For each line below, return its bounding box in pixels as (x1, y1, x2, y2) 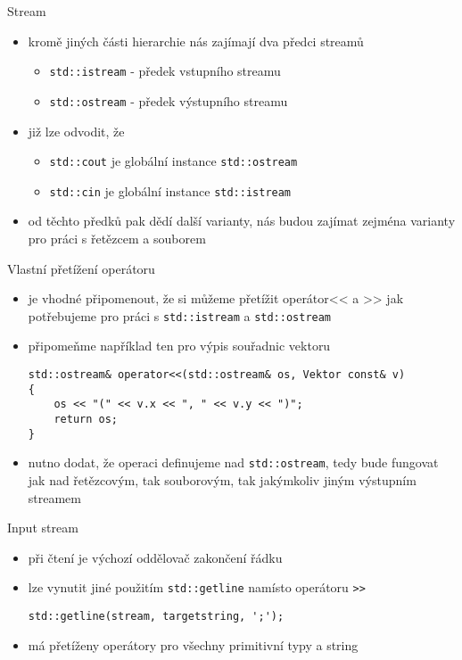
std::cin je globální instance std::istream (49, 181, 292, 200)
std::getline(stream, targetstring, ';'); (28, 610, 285, 623)
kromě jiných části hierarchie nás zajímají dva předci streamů (28, 31, 364, 50)
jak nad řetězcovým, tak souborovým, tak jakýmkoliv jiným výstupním (28, 470, 417, 489)
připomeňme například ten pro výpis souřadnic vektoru (28, 336, 331, 355)
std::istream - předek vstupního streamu (49, 62, 281, 80)
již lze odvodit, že (28, 121, 125, 140)
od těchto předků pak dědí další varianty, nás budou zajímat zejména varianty (28, 211, 456, 230)
